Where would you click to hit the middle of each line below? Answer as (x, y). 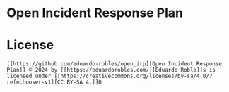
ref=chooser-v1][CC (35, 82)
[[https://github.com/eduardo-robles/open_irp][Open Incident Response (114, 64)
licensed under (29, 76)
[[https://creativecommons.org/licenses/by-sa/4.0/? (133, 76)
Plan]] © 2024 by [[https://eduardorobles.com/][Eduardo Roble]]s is (111, 70)
